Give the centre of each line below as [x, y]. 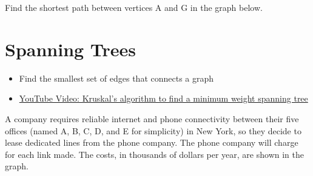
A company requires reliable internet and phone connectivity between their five [152, 118]
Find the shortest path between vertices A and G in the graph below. [134, 7]
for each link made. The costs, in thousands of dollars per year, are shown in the [154, 154]
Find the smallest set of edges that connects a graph [116, 78]
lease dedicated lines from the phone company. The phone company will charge [152, 142]
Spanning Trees [71, 49]
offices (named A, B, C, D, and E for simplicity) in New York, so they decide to [153, 130]
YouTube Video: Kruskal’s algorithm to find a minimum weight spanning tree [163, 98]
